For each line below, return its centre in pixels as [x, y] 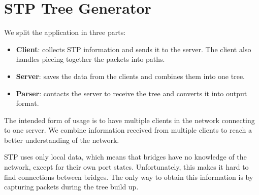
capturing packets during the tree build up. [71, 187]
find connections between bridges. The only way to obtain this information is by [129, 177]
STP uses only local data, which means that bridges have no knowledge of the [125, 157]
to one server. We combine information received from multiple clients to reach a [128, 130]
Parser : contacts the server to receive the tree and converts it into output [132, 93]
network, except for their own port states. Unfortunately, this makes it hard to [126, 167]
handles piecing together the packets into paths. [90, 59]
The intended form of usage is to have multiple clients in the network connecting [129, 120]
